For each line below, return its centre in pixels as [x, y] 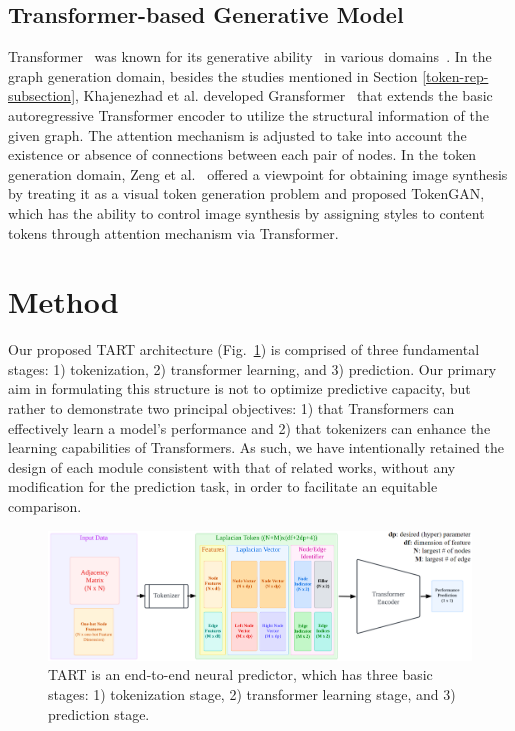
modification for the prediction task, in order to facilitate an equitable [223, 486]
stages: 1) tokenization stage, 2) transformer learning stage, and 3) [252, 693]
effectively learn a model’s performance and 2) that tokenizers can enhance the [249, 427]
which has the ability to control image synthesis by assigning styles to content [246, 212]
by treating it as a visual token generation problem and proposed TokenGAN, [246, 193]
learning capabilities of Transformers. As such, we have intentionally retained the [256, 447]
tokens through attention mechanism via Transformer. [173, 232]
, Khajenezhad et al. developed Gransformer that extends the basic [284, 95]
